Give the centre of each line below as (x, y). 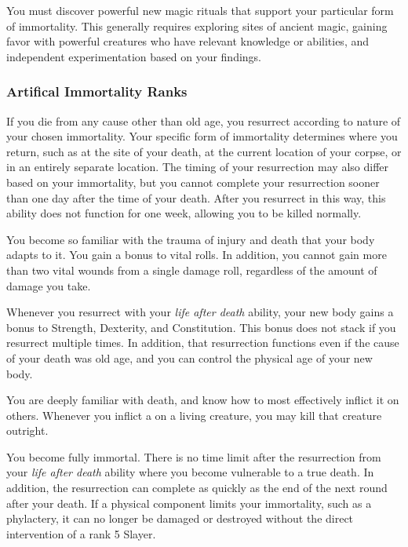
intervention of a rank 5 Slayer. (81, 533)
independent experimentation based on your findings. (134, 56)
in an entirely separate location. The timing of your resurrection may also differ (198, 167)
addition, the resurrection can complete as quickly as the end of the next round (197, 488)
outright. (27, 430)
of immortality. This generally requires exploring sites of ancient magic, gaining (197, 26)
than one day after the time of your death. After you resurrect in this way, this (196, 197)
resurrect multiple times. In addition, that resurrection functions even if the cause (203, 343)
